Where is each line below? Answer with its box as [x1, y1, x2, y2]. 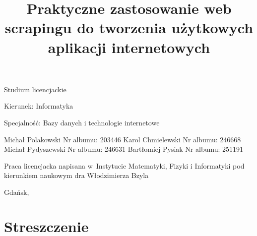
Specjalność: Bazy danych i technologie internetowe [4, 117, 160, 127]
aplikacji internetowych [48, 37, 210, 57]
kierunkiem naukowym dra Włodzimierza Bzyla [4, 170, 149, 180]
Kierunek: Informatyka [4, 101, 73, 111]
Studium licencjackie [4, 84, 66, 94]
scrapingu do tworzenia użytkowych [4, 17, 254, 38]
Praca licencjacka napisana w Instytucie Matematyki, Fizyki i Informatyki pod [4, 160, 245, 171]
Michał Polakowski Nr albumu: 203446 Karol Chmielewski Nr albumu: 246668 [4, 134, 241, 144]
